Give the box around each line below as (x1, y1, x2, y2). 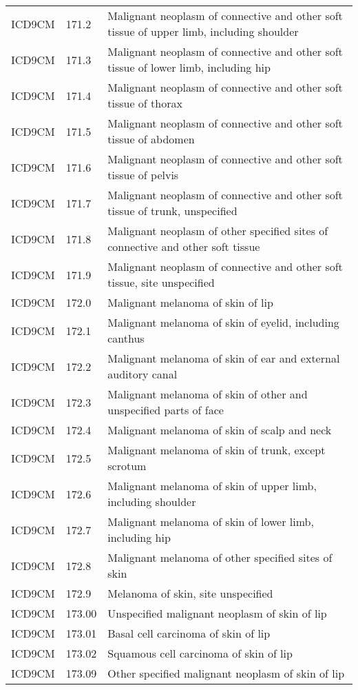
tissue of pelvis (107, 167, 179, 183)
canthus (107, 330, 145, 346)
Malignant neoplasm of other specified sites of (107, 223, 328, 239)
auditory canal (107, 366, 178, 382)
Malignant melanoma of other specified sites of (107, 549, 333, 565)
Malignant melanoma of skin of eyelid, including (107, 314, 339, 330)
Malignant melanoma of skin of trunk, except (107, 442, 326, 458)
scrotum (107, 458, 147, 474)
